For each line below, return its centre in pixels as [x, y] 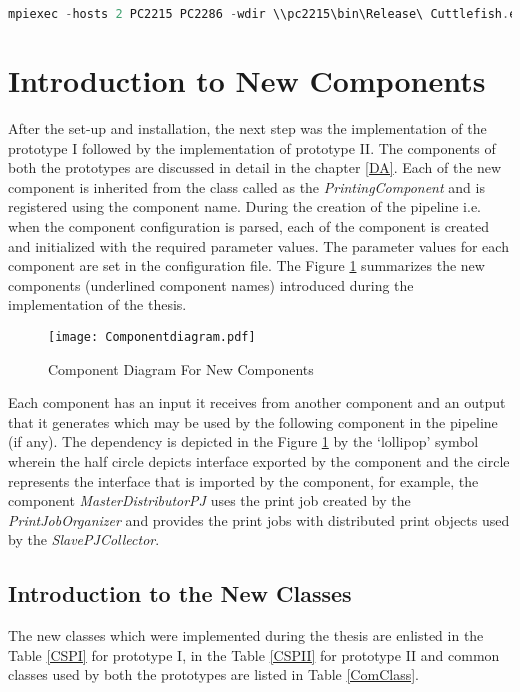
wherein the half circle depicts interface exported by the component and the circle [259, 460]
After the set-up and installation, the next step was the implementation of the [247, 128]
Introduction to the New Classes [180, 593]
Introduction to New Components [247, 80]
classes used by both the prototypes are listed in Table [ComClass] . [213, 674]
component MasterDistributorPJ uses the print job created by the [209, 500]
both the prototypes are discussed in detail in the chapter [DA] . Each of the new [255, 167]
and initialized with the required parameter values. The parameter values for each [258, 245]
